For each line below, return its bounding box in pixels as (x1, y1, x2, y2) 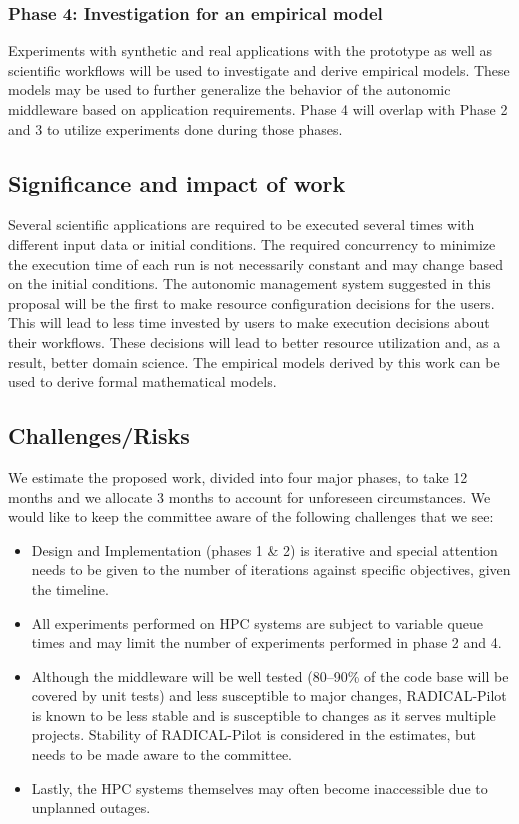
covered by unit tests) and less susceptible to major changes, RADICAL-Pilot (31, 685, 507, 706)
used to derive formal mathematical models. (8, 371, 277, 392)
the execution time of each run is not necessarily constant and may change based (8, 253, 504, 274)
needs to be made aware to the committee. (31, 744, 293, 765)
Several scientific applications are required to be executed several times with (8, 214, 475, 235)
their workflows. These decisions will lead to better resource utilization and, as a (8, 331, 501, 352)
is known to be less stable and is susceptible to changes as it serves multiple (31, 704, 496, 725)
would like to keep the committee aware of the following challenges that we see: (8, 506, 494, 527)
